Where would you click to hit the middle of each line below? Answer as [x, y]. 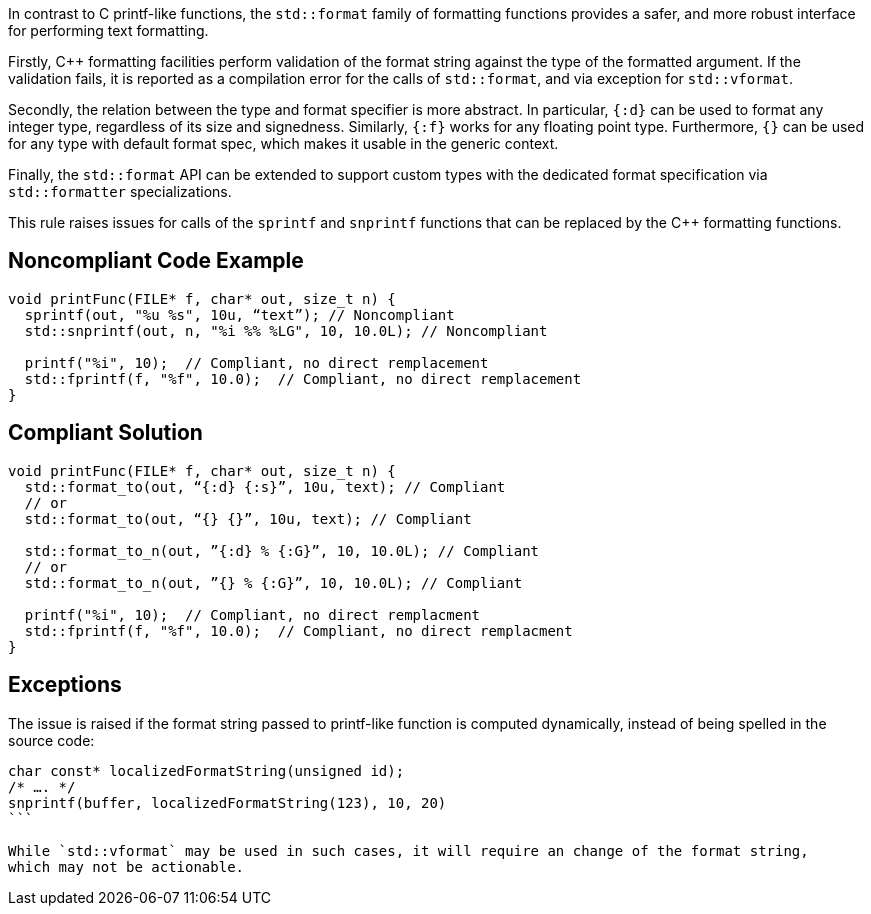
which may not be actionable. [126, 866]
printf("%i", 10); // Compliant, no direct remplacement [256, 362]
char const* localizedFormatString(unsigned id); [206, 770]
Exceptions [65, 685]
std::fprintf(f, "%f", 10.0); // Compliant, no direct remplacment [298, 630]
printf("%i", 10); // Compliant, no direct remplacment [252, 614]
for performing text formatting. [108, 30]
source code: [51, 740]
